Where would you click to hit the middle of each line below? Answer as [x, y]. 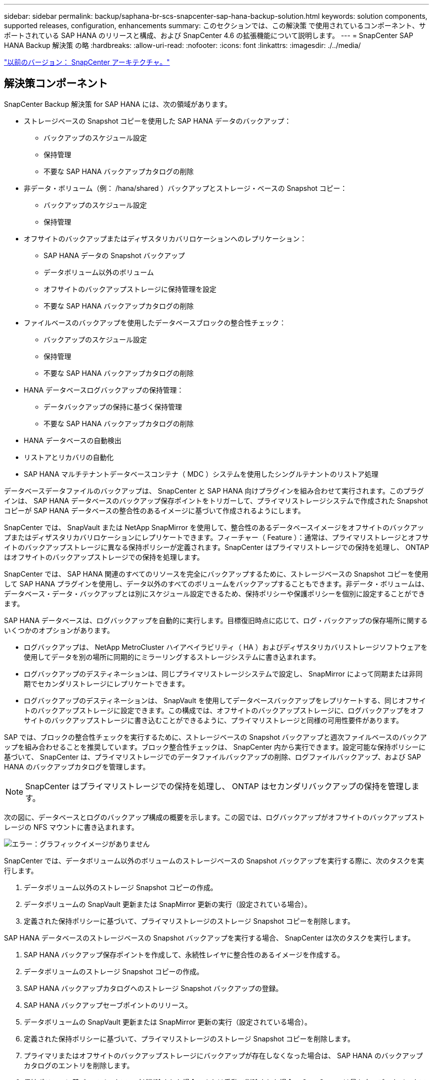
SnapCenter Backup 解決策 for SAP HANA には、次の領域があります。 [118, 104]
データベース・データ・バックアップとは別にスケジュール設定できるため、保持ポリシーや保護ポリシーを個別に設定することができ [215, 593]
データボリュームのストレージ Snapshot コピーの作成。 [114, 971]
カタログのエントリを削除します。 [79, 1065]
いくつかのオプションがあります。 [59, 630]
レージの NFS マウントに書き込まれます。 [71, 827]
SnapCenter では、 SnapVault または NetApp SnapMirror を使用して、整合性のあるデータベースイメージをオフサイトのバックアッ [214, 527]
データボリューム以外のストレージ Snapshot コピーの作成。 [121, 887]
